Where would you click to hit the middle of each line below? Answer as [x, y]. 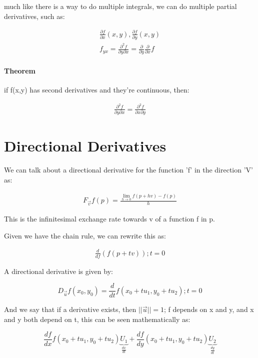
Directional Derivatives [85, 146]
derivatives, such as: [34, 16]
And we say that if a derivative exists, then [70, 309]
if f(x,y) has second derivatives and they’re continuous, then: [97, 90]
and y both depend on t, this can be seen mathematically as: [97, 319]
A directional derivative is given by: [58, 271]
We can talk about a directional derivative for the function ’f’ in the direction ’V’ [128, 170]
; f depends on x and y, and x [209, 309]
